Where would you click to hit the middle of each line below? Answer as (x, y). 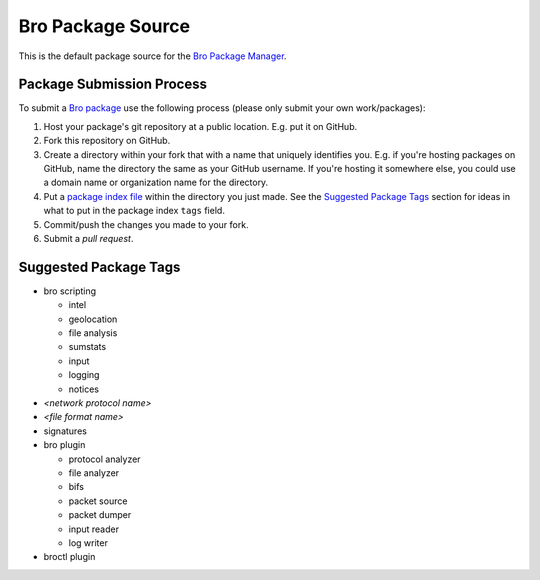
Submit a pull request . (88, 238)
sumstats (87, 347)
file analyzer (94, 472)
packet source (98, 501)
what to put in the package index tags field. (134, 211)
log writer (88, 542)
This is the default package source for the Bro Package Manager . (152, 56)
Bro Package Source (104, 26)
